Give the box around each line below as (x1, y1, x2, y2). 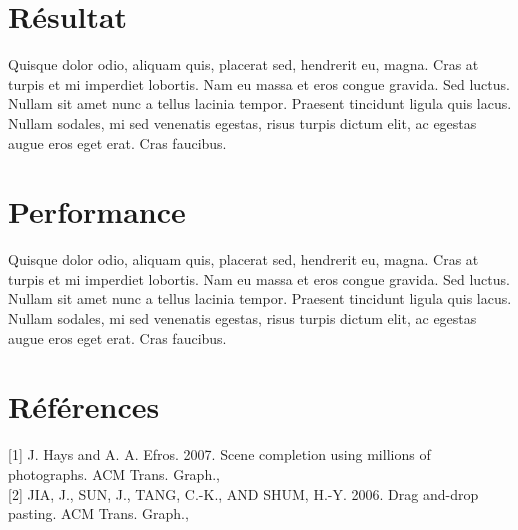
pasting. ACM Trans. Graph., (8, 503, 189, 524)
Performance (8, 191, 186, 232)
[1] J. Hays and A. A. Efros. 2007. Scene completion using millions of (8, 444, 431, 465)
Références (8, 386, 160, 427)
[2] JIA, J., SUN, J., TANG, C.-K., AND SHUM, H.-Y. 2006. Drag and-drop (8, 483, 479, 504)
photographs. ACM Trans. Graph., (8, 463, 220, 484)
